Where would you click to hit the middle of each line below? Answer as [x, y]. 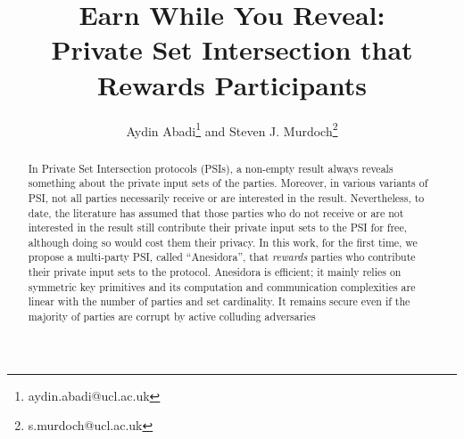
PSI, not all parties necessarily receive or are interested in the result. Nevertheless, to [226, 197]
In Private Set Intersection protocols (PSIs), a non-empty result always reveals [211, 168]
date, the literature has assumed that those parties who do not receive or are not [216, 212]
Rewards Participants [232, 84]
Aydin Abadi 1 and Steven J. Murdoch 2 [232, 129]
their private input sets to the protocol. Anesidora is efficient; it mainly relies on [215, 272]
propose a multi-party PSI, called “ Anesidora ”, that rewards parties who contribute [222, 257]
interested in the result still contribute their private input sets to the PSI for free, [217, 228]
